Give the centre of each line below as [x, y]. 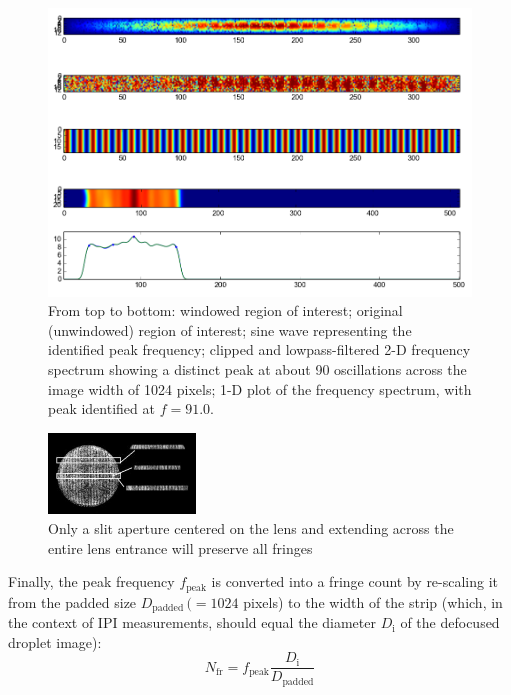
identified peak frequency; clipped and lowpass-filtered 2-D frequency [259, 349]
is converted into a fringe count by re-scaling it [355, 581]
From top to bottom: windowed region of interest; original [225, 310]
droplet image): [55, 641]
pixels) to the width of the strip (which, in [373, 601]
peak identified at [101, 408]
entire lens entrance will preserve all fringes [180, 547]
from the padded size [72, 601]
